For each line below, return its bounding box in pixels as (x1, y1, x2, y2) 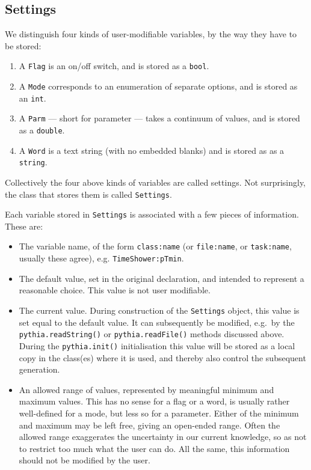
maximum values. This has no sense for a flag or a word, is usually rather (19, 395, 290, 407)
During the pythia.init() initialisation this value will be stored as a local (19, 339, 295, 352)
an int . (19, 91, 46, 104)
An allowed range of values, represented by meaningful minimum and (19, 383, 274, 395)
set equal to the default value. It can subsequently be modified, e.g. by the (19, 316, 295, 328)
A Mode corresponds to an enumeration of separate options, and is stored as (19, 80, 298, 93)
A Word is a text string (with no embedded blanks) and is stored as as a (19, 144, 285, 156)
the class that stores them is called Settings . (5, 188, 172, 200)
